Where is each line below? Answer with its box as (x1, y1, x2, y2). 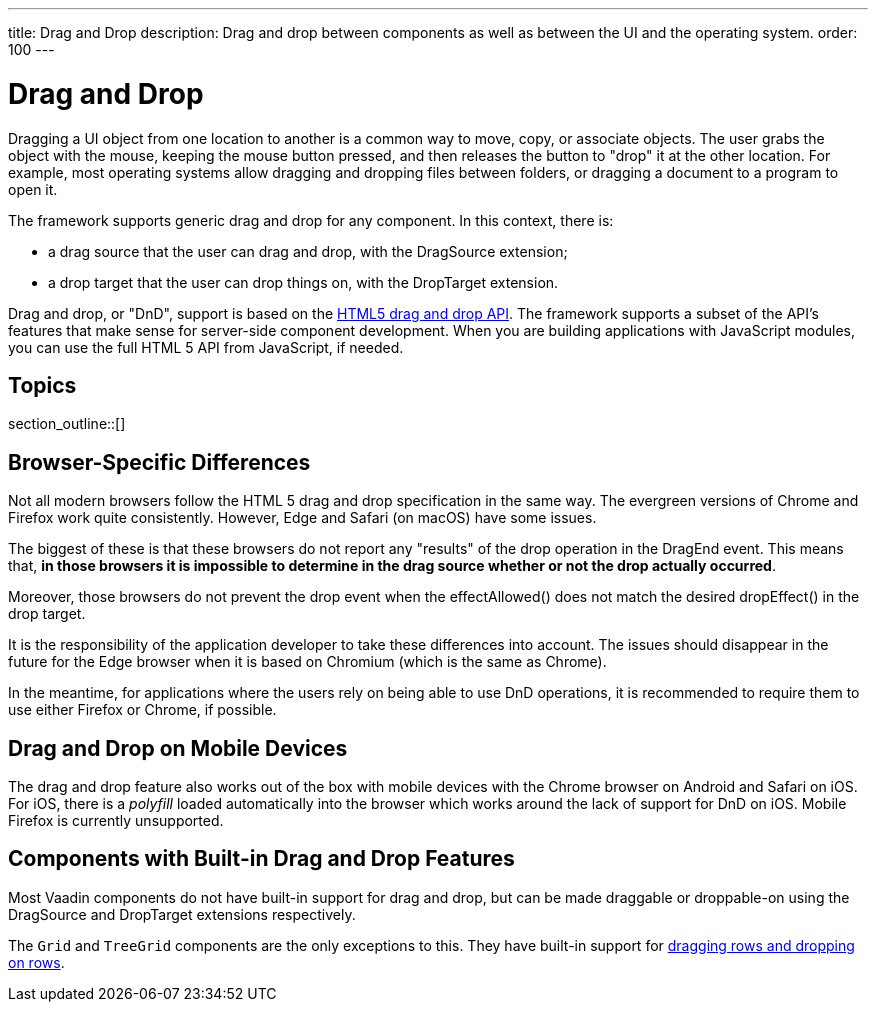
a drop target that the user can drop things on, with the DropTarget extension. (48, 273, 559, 291)
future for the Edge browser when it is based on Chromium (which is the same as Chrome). (8, 653, 607, 671)
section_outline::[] (8, 415, 126, 433)
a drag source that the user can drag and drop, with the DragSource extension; (48, 242, 568, 260)
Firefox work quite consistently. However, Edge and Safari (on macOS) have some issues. (8, 509, 597, 527)
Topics (8, 372, 77, 398)
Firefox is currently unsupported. (8, 812, 224, 830)
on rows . (8, 953, 65, 971)
